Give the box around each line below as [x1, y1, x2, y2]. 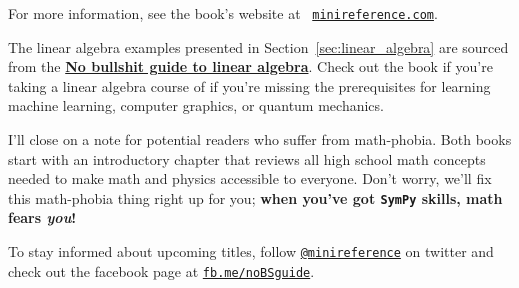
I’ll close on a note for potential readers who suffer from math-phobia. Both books [8, 129, 512, 150]
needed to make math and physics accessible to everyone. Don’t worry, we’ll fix [8, 168, 492, 189]
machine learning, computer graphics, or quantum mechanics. [8, 95, 384, 116]
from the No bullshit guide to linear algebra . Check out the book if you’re [8, 56, 493, 77]
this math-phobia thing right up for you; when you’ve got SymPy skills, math [8, 187, 503, 208]
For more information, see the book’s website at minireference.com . [8, 3, 438, 23]
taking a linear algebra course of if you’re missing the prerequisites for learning [8, 75, 491, 96]
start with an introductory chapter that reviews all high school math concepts [8, 148, 486, 169]
